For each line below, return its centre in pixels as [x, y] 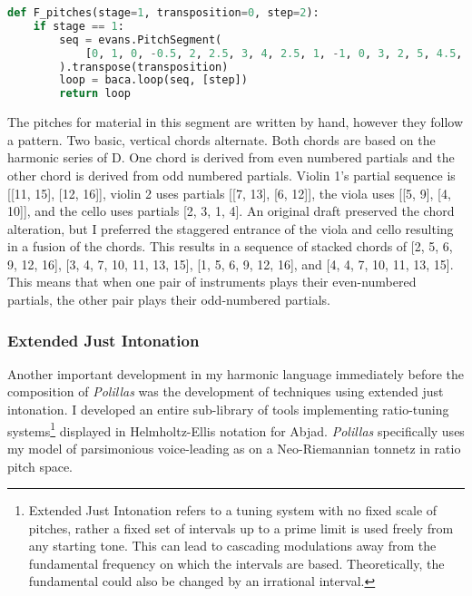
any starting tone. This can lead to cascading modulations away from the [232, 546]
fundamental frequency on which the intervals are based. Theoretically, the [236, 563]
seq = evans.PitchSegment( [141, 39]
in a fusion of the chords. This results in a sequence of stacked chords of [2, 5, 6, [230, 246]
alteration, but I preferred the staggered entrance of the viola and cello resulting [231, 228]
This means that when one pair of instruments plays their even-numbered [212, 282]
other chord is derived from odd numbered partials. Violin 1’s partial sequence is [231, 175]
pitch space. [40, 466]
